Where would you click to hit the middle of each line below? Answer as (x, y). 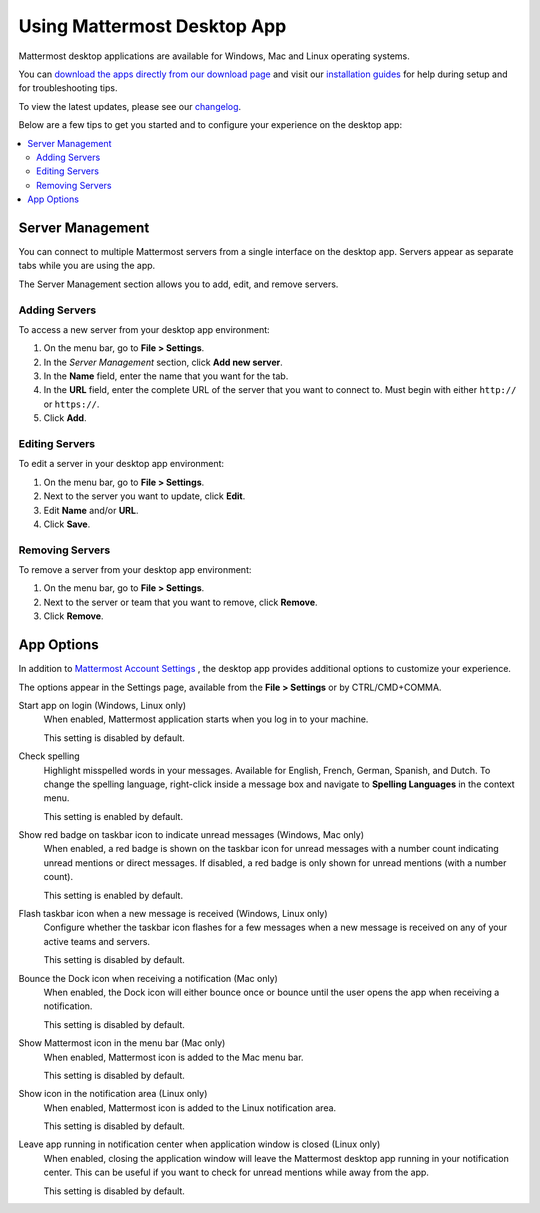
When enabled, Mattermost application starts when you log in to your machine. (206, 719)
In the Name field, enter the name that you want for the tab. (166, 376)
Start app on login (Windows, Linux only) (102, 705)
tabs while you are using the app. (87, 266)
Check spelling (49, 756)
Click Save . (67, 524)
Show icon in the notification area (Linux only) (113, 1094)
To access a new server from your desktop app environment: (144, 329)
